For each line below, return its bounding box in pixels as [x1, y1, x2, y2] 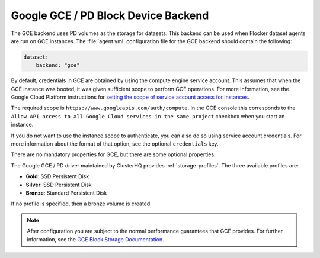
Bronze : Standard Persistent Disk [25, 189, 107, 196]
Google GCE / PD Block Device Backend [11, 9, 209, 22]
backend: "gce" [36, 62, 80, 69]
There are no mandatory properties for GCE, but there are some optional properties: [11, 151, 216, 158]
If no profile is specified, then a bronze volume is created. [11, 200, 152, 207]
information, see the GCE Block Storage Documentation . [27, 236, 164, 243]
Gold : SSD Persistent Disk [25, 173, 89, 180]
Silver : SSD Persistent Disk [25, 181, 92, 188]
